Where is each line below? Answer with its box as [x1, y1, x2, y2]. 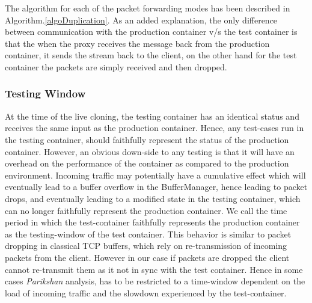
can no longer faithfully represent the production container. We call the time [5, 204, 287, 216]
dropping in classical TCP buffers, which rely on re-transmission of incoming [5, 239, 287, 252]
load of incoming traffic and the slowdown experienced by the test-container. [5, 286, 287, 299]
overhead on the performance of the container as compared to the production [5, 157, 289, 170]
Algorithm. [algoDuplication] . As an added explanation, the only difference [5, 13, 278, 26]
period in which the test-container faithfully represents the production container [5, 216, 300, 228]
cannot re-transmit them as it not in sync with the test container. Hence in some [5, 263, 303, 275]
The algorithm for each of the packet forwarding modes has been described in [5, 2, 290, 14]
